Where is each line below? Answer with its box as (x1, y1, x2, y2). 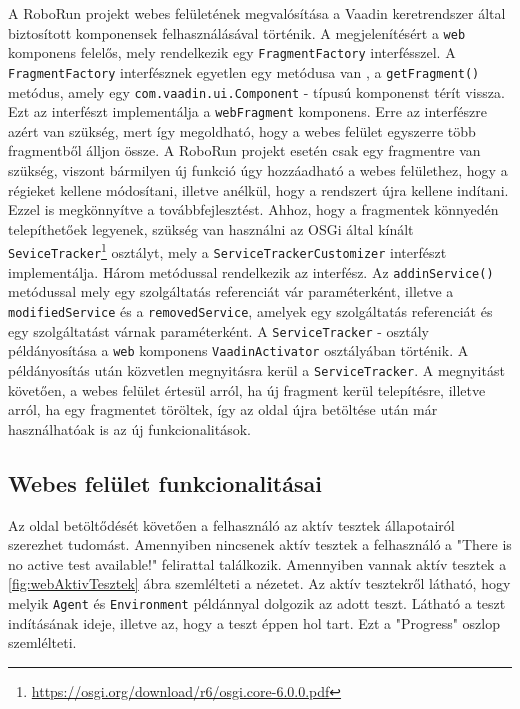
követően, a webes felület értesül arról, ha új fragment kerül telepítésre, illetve (8, 379, 486, 400)
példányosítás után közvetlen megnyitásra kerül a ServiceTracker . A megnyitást (8, 359, 505, 380)
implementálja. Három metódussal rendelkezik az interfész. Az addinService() (8, 261, 494, 282)
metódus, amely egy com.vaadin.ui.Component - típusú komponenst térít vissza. (8, 81, 505, 102)
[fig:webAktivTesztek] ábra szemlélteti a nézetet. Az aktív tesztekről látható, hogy (8, 573, 511, 594)
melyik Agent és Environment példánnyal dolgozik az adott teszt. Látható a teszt (8, 592, 506, 613)
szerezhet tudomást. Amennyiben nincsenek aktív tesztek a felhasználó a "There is (8, 534, 512, 555)
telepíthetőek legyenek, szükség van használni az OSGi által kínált (8, 218, 414, 239)
